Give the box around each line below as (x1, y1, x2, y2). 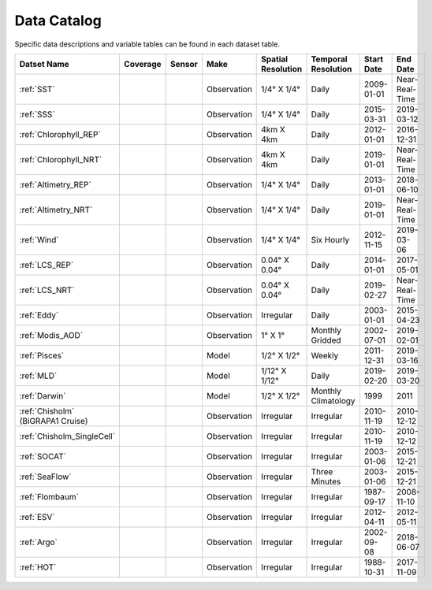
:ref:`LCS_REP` (19, 259, 74, 270)
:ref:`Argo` (19, 536, 58, 547)
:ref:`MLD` (19, 370, 58, 381)
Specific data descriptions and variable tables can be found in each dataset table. (14, 39, 280, 49)
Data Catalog (14, 12, 102, 29)
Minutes (311, 476, 341, 487)
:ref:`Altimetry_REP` (19, 179, 92, 190)
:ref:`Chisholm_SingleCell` (19, 430, 116, 441)
